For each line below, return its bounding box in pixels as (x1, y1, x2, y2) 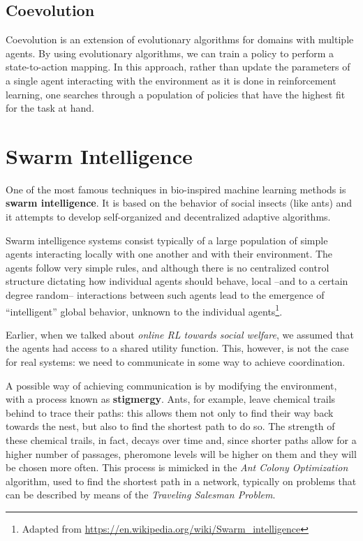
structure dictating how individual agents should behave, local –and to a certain (6, 274, 348, 288)
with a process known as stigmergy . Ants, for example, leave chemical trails (6, 392, 336, 406)
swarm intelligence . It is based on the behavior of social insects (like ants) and (6, 195, 353, 210)
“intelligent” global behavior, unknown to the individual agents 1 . (6, 302, 283, 318)
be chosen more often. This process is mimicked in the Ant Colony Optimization (6, 460, 348, 475)
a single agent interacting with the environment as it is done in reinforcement (6, 73, 336, 87)
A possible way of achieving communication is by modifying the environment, (6, 378, 337, 392)
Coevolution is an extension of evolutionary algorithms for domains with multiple (6, 32, 354, 47)
